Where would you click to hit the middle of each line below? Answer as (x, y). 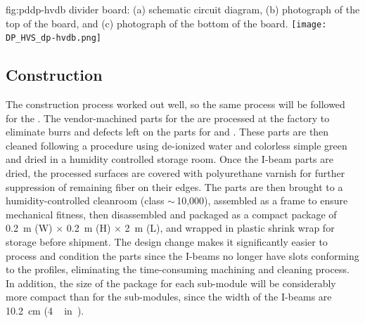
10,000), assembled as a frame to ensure (262, 200)
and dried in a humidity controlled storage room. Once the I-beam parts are (169, 159)
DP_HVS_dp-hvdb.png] (54, 38)
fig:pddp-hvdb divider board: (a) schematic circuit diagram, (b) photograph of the (183, 9)
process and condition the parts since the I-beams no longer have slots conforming (182, 255)
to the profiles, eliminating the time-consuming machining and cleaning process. (178, 269)
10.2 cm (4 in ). (45, 311)
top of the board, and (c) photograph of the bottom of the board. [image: (166, 23)
